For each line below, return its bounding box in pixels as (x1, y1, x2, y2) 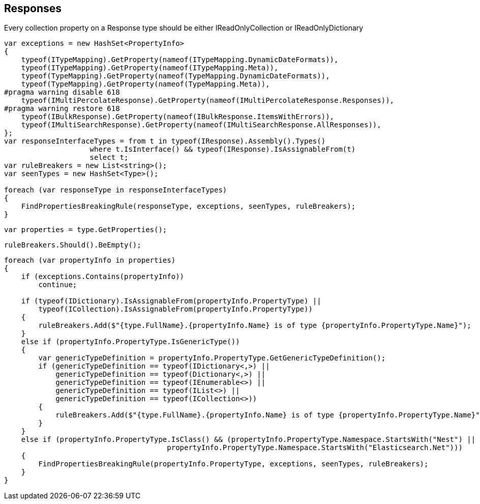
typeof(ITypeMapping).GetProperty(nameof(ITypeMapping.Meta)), (21, 64, 279, 72)
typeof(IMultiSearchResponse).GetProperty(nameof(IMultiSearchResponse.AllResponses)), (21, 121, 381, 129)
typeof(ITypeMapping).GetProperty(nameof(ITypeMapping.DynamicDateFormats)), (21, 55, 339, 64)
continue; (38, 281, 77, 289)
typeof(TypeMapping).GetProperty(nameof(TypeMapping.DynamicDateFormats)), (21, 72, 330, 80)
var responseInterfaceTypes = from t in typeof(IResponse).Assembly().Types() (4, 137, 326, 146)
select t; (89, 153, 129, 162)
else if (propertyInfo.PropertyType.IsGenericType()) (21, 338, 240, 346)
